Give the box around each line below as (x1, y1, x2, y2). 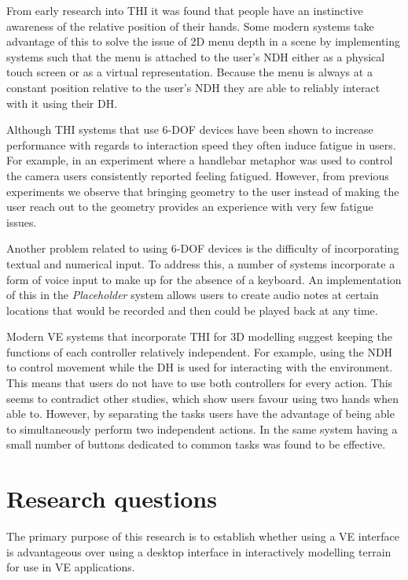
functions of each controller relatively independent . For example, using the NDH (6, 343, 393, 360)
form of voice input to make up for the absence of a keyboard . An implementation (6, 271, 402, 287)
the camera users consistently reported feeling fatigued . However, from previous (6, 167, 389, 183)
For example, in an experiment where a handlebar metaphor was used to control (6, 152, 393, 168)
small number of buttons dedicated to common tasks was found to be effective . (6, 436, 386, 453)
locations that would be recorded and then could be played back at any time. (6, 301, 378, 318)
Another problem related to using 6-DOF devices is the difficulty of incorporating (6, 240, 399, 257)
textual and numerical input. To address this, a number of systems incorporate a (6, 255, 395, 272)
